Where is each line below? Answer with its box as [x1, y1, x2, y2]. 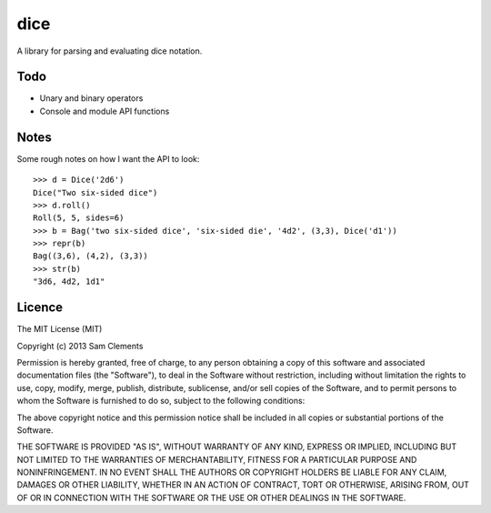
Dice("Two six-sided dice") [33, 187, 158, 197]
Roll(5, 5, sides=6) [33, 213, 125, 223]
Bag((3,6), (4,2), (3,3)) [33, 251, 149, 261]
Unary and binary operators [39, 93, 144, 104]
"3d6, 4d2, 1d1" [33, 277, 105, 287]
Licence [16, 300, 64, 316]
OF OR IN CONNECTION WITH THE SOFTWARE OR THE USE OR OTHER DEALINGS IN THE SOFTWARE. [16, 492, 406, 503]
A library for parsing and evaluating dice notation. [16, 45, 203, 56]
